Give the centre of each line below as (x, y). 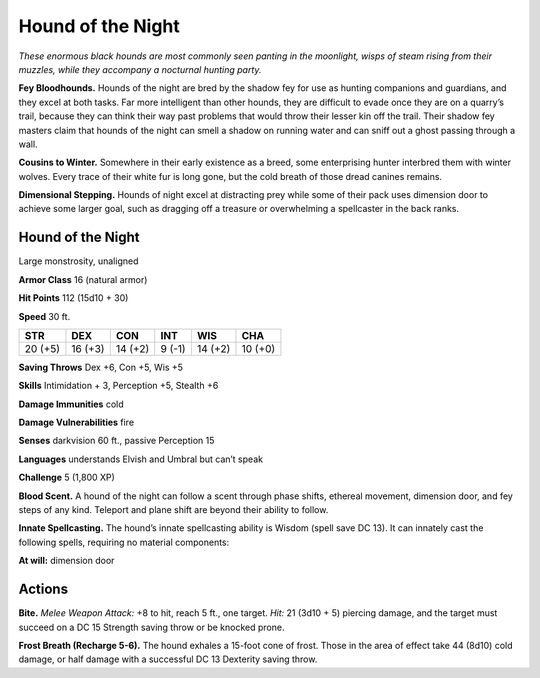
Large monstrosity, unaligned (78, 261)
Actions (43, 589)
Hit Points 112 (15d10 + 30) (73, 298)
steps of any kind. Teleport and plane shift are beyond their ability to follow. (173, 510)
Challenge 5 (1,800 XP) (66, 477)
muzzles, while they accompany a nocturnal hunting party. (140, 69)
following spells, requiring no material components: (124, 542)
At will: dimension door (66, 561)
